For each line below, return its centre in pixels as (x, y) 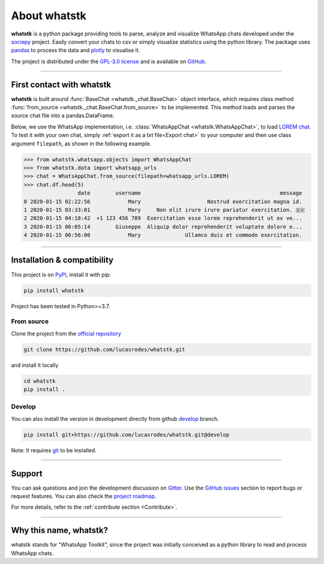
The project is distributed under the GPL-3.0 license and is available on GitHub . (109, 61)
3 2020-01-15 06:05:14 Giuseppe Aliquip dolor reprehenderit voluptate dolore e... (163, 226)
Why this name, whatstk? (59, 531)
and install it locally (35, 365)
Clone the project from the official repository (66, 333)
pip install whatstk (54, 290)
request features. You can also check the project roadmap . (84, 496)
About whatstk (49, 16)
